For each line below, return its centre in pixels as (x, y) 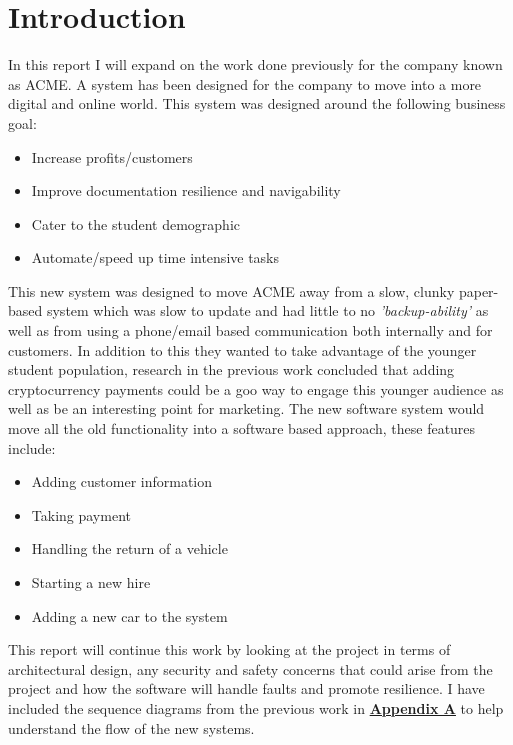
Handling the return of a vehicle (129, 548)
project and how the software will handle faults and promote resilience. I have (246, 688)
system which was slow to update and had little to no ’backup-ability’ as (267, 310)
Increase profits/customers (112, 156)
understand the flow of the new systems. (131, 727)
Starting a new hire (91, 582)
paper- (478, 290)
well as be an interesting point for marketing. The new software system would (246, 408)
